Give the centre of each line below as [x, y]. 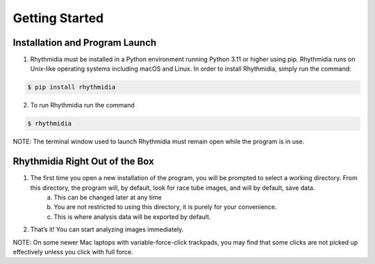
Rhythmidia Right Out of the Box [83, 162]
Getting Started [58, 18]
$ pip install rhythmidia [72, 87]
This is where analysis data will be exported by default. [132, 217]
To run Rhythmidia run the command [82, 105]
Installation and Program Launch [85, 43]
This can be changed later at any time [108, 197]
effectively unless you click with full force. [73, 252]
